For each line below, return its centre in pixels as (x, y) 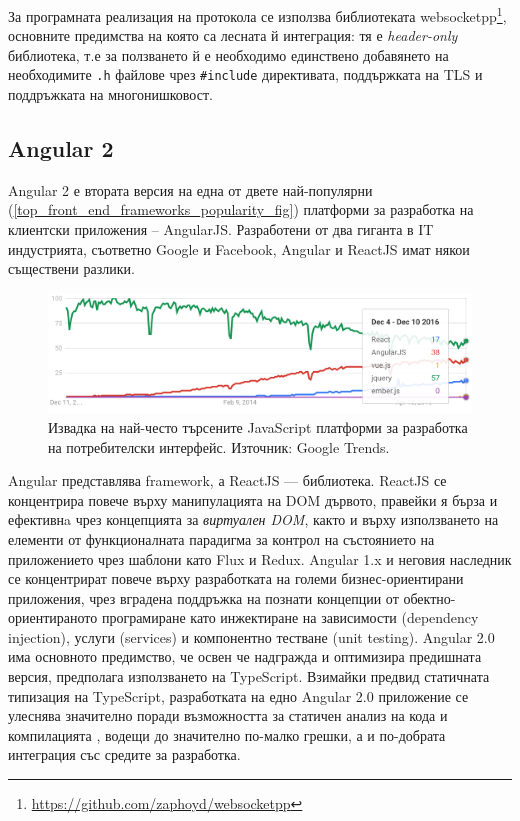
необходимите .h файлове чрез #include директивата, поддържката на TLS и (245, 74)
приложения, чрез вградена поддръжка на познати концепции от (203, 597)
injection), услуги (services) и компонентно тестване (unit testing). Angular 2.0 (251, 636)
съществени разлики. (71, 268)
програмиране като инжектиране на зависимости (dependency (290, 617)
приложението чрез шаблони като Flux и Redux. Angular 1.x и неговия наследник (260, 558)
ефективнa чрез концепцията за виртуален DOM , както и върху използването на (253, 519)
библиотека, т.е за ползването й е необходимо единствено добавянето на (228, 54)
